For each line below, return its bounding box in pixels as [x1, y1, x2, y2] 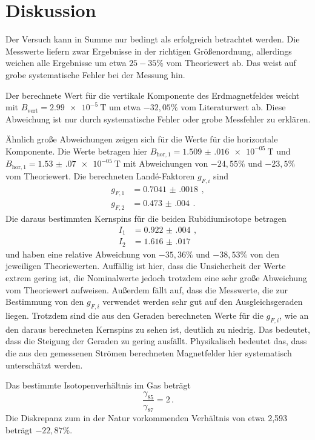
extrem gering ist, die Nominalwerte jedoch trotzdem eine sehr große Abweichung [5, 271, 307, 284]
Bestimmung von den [5, 295, 84, 308]
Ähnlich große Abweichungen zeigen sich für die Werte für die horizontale [5, 133, 278, 145]
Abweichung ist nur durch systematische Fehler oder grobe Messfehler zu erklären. [5, 112, 311, 125]
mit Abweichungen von [123, 157, 208, 170]
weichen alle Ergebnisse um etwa [5, 56, 127, 69]
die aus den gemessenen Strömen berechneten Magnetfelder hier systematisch [5, 346, 292, 359]
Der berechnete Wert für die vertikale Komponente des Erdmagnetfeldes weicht [5, 88, 300, 101]
